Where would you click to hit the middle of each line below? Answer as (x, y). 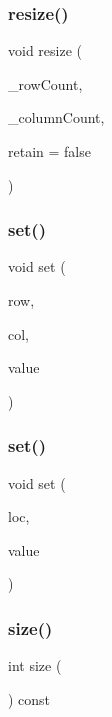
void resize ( (45, 50)
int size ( (35, 665)
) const (29, 698)
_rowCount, (45, 83)
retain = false (49, 151)
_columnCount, (56, 117)
